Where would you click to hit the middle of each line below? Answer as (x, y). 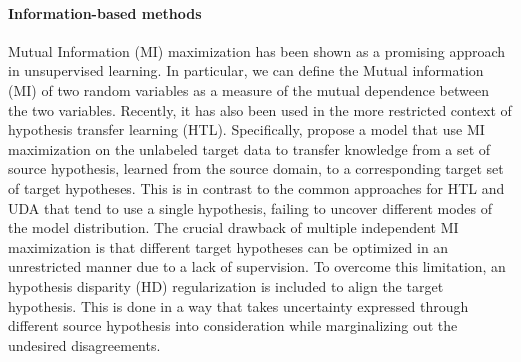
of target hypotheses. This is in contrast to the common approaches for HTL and (256, 187)
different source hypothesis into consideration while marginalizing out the (233, 325)
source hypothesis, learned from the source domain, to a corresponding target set (256, 168)
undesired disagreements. (84, 344)
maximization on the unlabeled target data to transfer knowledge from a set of (249, 148)
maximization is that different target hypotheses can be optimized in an (228, 246)
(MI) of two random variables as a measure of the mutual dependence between (248, 89)
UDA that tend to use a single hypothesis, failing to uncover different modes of (250, 207)
